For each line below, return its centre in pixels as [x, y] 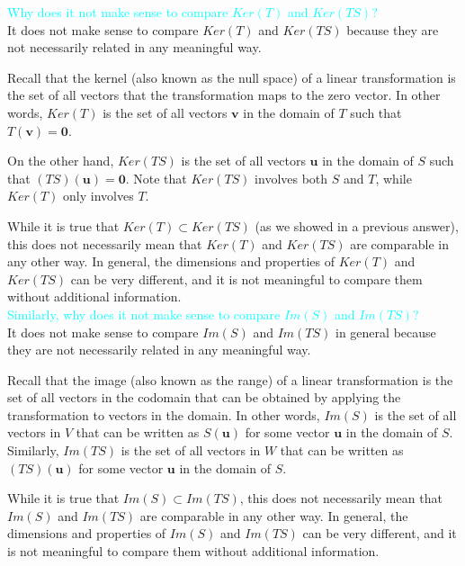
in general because [386, 332]
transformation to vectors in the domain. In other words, [164, 414]
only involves [98, 196]
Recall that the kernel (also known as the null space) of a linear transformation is [232, 77]
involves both [291, 178]
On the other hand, [61, 161]
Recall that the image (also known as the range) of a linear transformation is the [230, 379]
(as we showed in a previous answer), [357, 225]
